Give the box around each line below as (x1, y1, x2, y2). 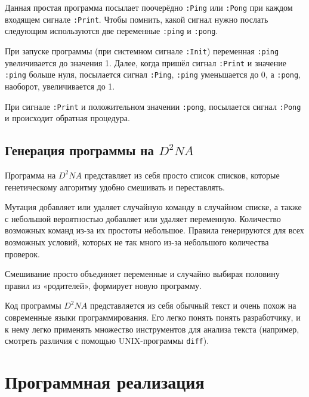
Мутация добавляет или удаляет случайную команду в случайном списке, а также (5, 201, 302, 213)
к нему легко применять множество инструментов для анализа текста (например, (5, 322, 299, 335)
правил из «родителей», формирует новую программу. (5, 279, 202, 291)
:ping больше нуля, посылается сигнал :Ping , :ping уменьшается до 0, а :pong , (5, 68, 301, 81)
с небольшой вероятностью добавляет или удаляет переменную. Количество (5, 212, 281, 224)
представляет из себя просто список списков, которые (84, 168, 280, 181)
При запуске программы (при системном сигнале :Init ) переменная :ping (5, 44, 279, 57)
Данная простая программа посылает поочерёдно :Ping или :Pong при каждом (5, 1, 293, 13)
